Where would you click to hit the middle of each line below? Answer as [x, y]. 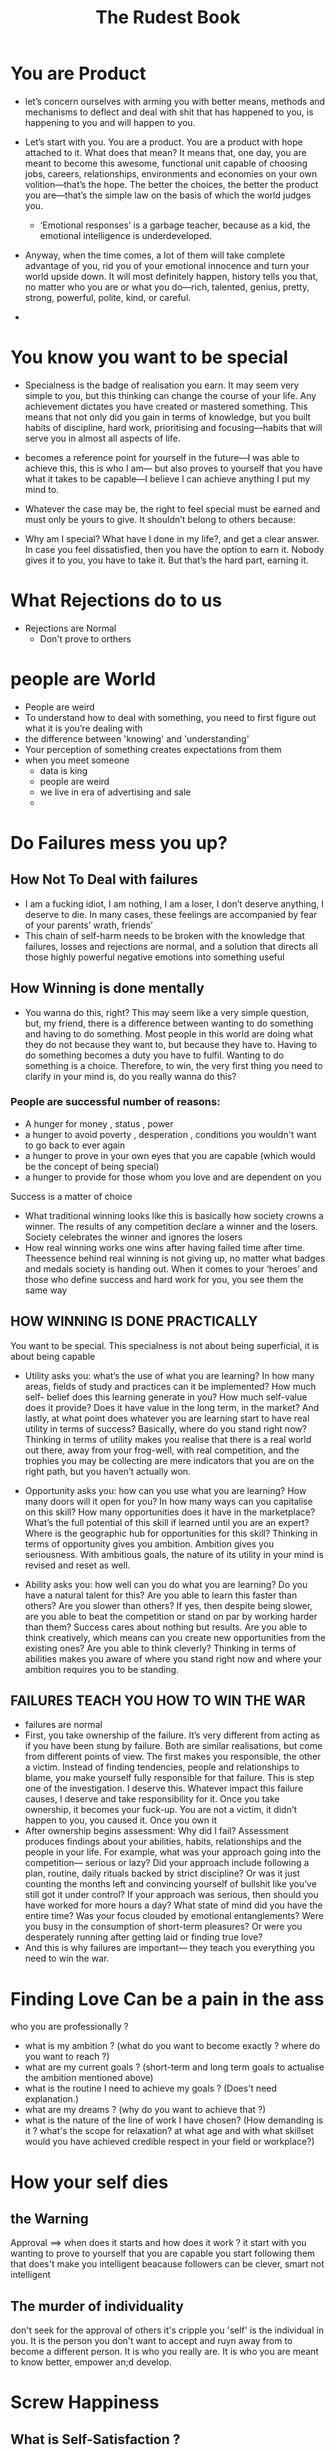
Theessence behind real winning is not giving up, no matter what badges [175, 1258]
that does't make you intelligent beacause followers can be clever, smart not [167, 2264]
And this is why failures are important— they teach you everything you [169, 1948]
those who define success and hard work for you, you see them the [164, 1279]
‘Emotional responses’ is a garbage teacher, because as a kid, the [175, 225]
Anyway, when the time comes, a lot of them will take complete [155, 255]
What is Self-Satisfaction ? [95, 2439]
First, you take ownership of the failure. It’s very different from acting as [172, 1735]
